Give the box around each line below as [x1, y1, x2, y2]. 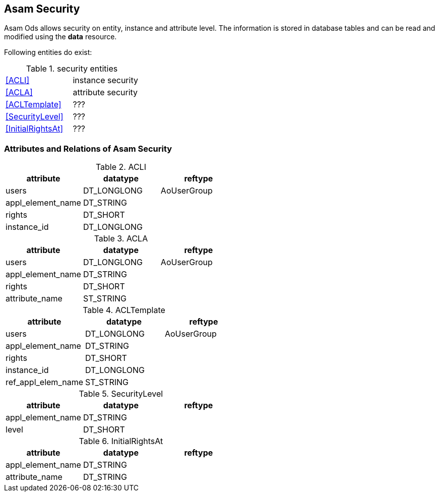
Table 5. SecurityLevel [79, 389, 163, 399]
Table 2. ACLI [95, 162, 146, 172]
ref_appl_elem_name [6, 377, 83, 388]
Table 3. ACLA [94, 233, 148, 244]
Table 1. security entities [26, 64, 118, 74]
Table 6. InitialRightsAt [79, 436, 163, 447]
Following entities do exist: [4, 48, 92, 57]
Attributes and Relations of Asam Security [4, 143, 172, 154]
